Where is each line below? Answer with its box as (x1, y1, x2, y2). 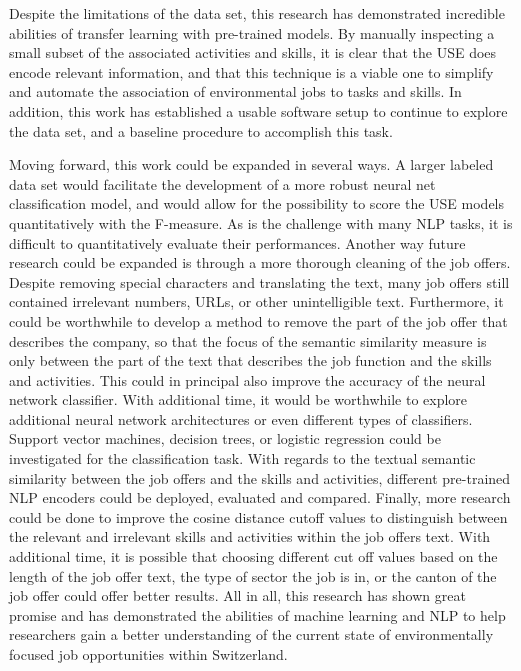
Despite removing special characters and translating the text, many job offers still (9, 271, 510, 292)
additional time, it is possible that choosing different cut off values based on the (9, 546, 498, 567)
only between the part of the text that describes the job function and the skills (9, 350, 492, 371)
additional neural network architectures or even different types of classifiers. (9, 408, 473, 429)
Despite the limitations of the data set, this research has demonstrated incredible (9, 3, 505, 23)
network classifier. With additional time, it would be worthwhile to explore (9, 389, 468, 410)
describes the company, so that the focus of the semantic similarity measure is (9, 330, 487, 351)
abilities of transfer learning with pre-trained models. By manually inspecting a (9, 22, 495, 43)
